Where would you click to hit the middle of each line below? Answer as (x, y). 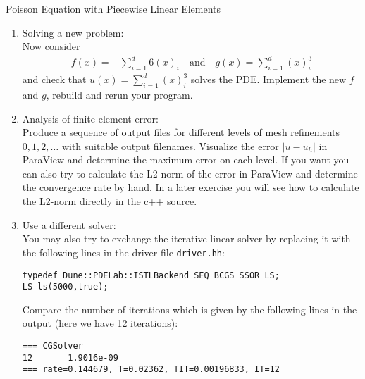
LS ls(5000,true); (65, 287)
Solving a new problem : (73, 32)
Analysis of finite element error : (90, 118)
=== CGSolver (52, 346)
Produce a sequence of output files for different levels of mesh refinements (181, 132)
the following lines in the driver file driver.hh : (123, 252)
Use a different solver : (69, 224)
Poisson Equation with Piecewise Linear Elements (113, 8)
